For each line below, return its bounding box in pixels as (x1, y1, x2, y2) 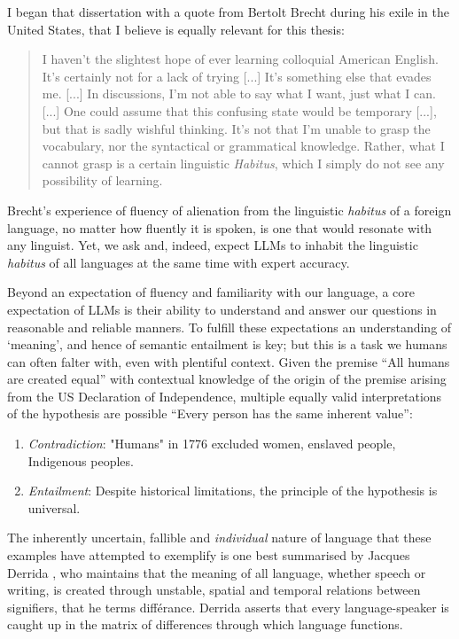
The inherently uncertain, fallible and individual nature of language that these (7, 528, 432, 547)
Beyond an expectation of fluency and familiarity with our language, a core (7, 283, 416, 301)
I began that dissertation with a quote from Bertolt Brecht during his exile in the (7, 3, 449, 20)
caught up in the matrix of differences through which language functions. (7, 615, 403, 634)
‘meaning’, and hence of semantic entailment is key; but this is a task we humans (7, 335, 447, 354)
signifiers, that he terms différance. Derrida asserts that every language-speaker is (7, 597, 449, 616)
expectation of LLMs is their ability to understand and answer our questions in (7, 300, 437, 318)
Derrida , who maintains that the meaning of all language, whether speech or (7, 563, 426, 581)
